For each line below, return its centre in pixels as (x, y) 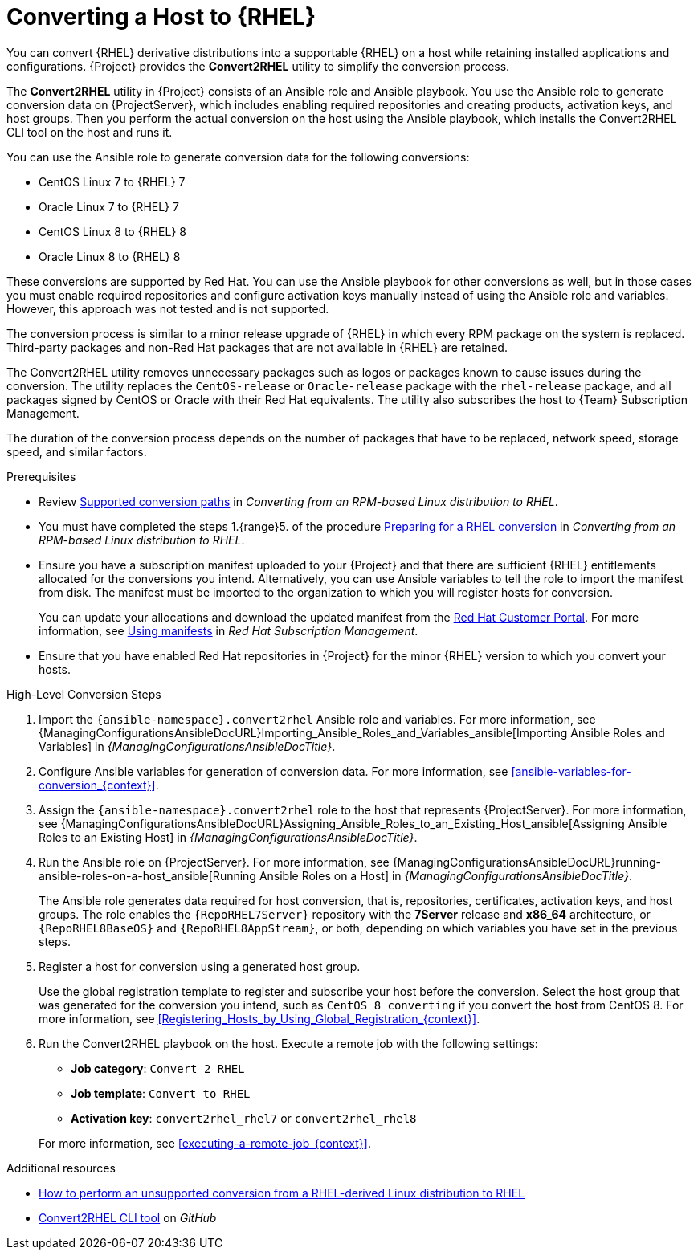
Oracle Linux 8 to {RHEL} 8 (110, 256)
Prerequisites (41, 476)
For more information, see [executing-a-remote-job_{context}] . (205, 1143)
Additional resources (61, 1168)
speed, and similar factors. (77, 451)
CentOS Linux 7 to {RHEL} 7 (112, 181)
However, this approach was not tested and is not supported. (168, 308)
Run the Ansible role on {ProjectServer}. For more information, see (214, 862)
